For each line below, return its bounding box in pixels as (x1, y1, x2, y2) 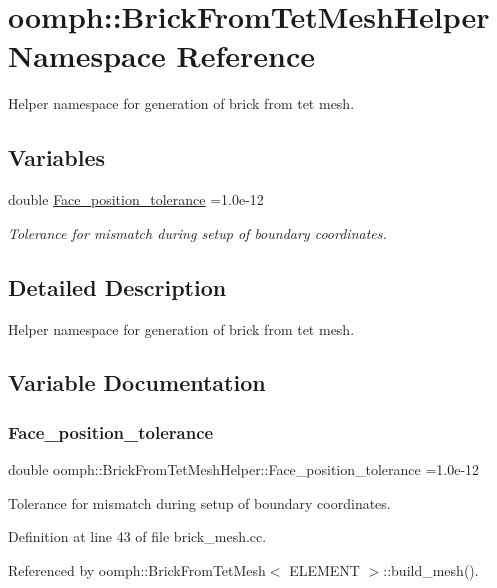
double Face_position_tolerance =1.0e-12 (8, 189, 264, 210)
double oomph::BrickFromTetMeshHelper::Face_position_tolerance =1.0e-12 (8, 459, 480, 480)
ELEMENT (289, 559, 360, 580)
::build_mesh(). (383, 559, 479, 580)
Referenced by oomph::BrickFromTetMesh (8, 559, 266, 580)
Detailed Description (8, 271, 227, 302)
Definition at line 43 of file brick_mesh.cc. (8, 526, 267, 547)
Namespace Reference (8, 35, 315, 76)
